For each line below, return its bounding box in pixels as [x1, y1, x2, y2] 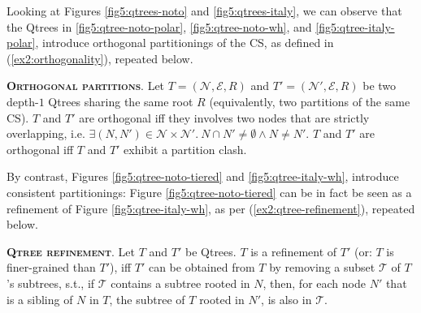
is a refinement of [250, 242, 337, 259]
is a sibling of [7, 290, 73, 307]
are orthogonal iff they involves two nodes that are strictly [79, 109, 370, 126]
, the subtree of [109, 290, 185, 307]
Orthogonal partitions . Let [7, 77, 165, 94]
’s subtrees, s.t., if [7, 274, 95, 291]
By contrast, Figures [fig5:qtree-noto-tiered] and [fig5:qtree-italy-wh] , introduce [7, 168, 399, 185]
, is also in [261, 290, 312, 307]
